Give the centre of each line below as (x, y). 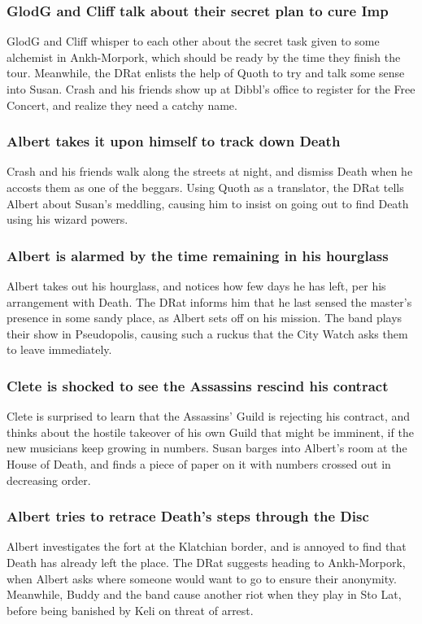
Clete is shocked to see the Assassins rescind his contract (198, 385)
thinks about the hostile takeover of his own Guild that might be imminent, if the (210, 432)
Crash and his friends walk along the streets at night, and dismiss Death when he (210, 171)
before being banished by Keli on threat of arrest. (130, 610)
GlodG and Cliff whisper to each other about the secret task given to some (193, 41)
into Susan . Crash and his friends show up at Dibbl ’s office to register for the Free (211, 89)
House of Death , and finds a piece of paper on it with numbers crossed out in (199, 463)
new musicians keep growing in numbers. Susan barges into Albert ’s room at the (207, 448)
